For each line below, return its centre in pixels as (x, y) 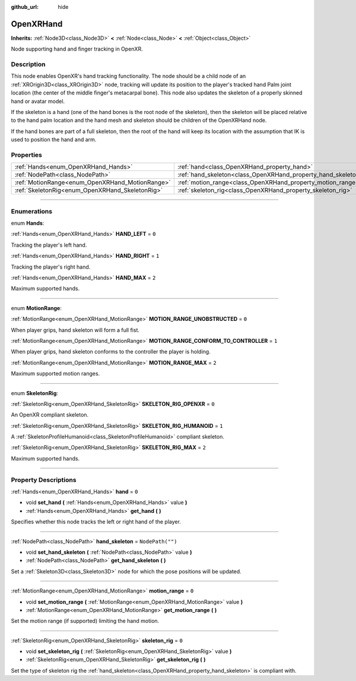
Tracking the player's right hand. (51, 267)
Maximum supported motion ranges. (55, 374)
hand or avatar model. (38, 101)
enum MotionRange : (36, 308)
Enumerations (32, 211)
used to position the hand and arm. (54, 140)
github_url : (25, 7)
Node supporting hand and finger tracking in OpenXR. (77, 49)
